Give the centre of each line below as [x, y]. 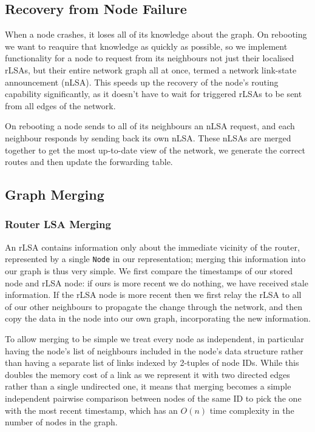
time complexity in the [252, 410]
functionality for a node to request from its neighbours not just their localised [150, 58]
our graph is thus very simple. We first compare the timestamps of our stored [149, 270]
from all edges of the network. [60, 105]
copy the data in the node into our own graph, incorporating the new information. [158, 318]
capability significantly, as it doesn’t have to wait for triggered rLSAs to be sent [154, 94]
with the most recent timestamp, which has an [91, 410]
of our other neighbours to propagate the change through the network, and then [154, 306]
